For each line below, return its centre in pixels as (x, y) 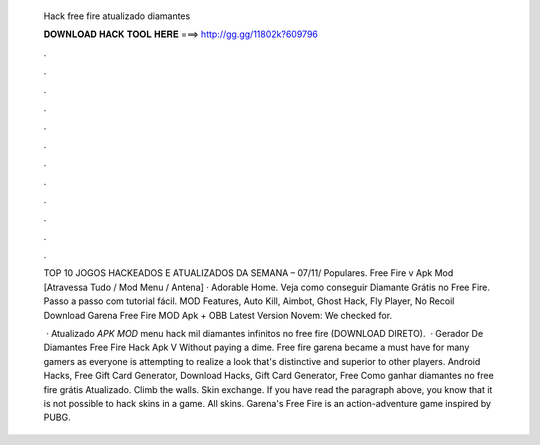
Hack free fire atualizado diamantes (117, 16)
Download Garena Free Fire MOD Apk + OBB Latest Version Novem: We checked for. (218, 315)
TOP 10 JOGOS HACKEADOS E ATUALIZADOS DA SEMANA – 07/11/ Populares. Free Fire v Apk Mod (248, 273)
